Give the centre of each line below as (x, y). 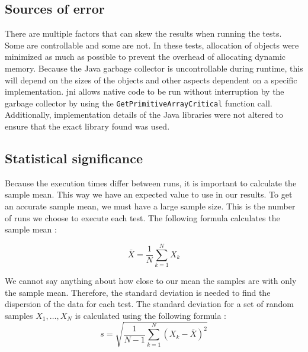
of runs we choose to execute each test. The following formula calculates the (142, 217)
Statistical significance (74, 158)
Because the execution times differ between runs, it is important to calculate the (151, 183)
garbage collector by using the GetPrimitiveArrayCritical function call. (139, 103)
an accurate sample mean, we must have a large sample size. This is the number (150, 206)
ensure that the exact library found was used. (87, 126)
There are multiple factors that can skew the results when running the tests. (143, 33)
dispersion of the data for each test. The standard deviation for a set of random (149, 304)
